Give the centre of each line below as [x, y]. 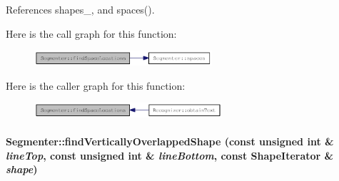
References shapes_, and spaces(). [80, 9]
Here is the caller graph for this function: [96, 85]
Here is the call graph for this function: [91, 33]
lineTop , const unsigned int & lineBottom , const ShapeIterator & [170, 155]
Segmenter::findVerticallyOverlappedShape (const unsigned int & [170, 141]
